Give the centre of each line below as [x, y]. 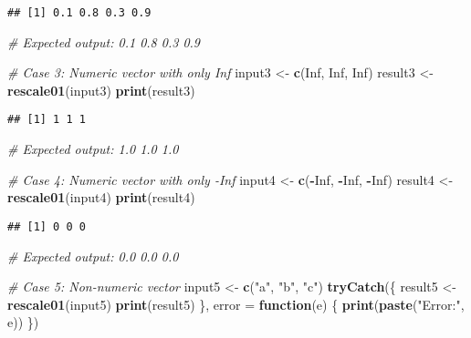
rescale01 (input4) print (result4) [101, 197]
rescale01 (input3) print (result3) [101, 90]
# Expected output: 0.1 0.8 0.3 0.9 [104, 41]
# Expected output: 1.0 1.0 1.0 [93, 149]
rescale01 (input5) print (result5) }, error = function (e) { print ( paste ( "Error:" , [236, 304]
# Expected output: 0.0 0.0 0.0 [93, 256]
